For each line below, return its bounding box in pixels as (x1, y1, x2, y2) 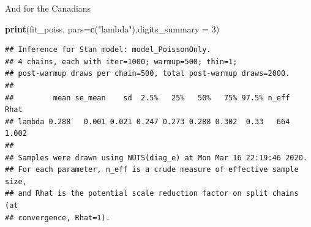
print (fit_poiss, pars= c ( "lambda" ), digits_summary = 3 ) (5, 22, 220, 35)
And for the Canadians (5, 2, 91, 14)
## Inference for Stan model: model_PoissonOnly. (5, 45, 211, 54)
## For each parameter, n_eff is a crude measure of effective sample (5, 165, 299, 174)
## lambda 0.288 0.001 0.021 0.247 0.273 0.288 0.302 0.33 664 (5, 117, 290, 126)
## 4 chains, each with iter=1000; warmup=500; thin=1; (5, 57, 238, 66)
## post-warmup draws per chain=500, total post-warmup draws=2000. (5, 69, 290, 78)
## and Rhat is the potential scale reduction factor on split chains (5, 189, 299, 198)
